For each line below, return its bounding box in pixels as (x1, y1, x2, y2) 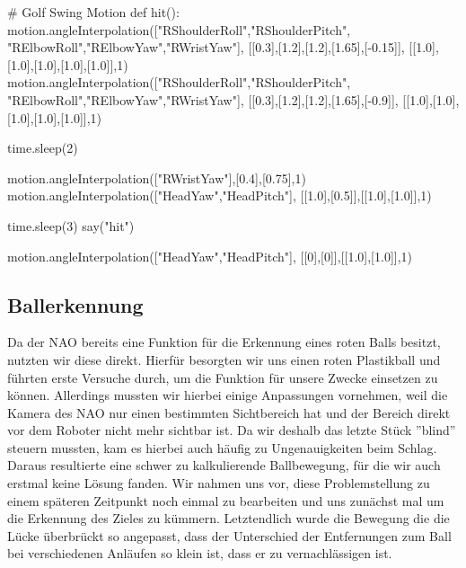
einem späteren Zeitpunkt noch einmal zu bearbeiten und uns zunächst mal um (7, 491, 444, 510)
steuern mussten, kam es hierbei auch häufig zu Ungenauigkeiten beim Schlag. (7, 438, 437, 457)
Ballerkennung (7, 290, 144, 318)
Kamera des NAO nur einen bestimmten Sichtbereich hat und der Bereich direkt (7, 403, 451, 422)
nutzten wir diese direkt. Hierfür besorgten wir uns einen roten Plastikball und (7, 350, 441, 368)
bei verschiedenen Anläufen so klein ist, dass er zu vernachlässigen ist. (7, 544, 392, 563)
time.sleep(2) (7, 138, 78, 157)
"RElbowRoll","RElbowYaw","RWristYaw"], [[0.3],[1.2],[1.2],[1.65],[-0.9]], (7, 90, 399, 109)
